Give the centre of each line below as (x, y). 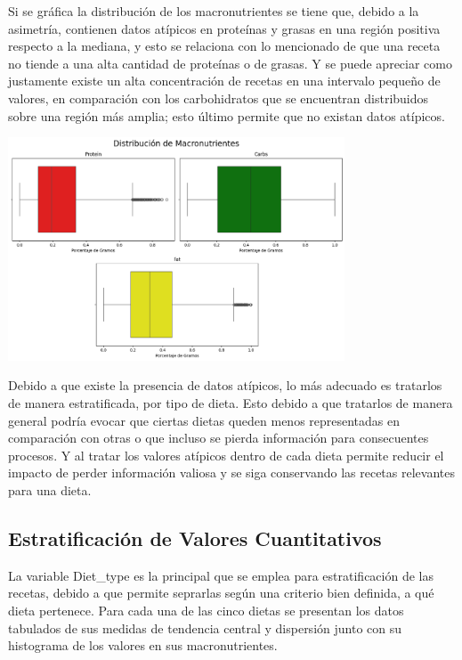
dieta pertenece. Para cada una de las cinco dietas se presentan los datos (206, 610)
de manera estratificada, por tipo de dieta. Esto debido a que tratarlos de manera (231, 402)
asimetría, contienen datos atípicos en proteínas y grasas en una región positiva (224, 28)
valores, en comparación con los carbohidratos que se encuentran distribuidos (219, 98)
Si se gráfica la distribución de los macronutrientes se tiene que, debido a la (214, 11)
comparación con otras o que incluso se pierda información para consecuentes (219, 438)
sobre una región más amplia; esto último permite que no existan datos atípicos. (227, 115)
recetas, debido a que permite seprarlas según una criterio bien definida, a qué (221, 593)
